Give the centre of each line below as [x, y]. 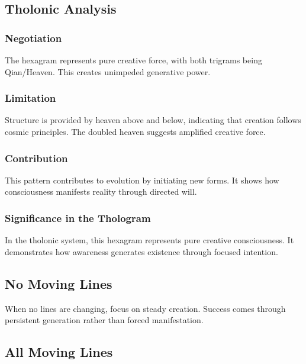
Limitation [30, 98]
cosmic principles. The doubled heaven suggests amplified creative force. [135, 131]
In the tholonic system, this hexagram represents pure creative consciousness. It [149, 240]
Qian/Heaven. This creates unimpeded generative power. [108, 71]
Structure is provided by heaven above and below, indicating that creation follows [153, 120]
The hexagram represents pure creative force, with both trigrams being [133, 60]
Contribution [36, 158]
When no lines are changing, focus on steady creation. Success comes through [145, 308]
